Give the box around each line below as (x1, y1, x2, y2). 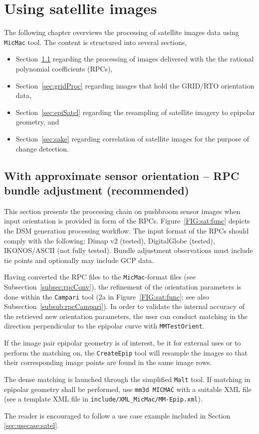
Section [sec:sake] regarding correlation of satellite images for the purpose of (15, 133, 250, 143)
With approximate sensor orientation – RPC (4, 167, 240, 183)
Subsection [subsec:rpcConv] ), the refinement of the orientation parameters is (4, 281, 242, 291)
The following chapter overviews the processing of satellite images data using (4, 27, 239, 37)
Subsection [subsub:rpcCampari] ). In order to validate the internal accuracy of (4, 301, 245, 311)
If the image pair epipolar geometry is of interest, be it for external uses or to (4, 337, 241, 348)
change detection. (15, 143, 69, 153)
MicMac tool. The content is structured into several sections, (4, 36, 187, 47)
